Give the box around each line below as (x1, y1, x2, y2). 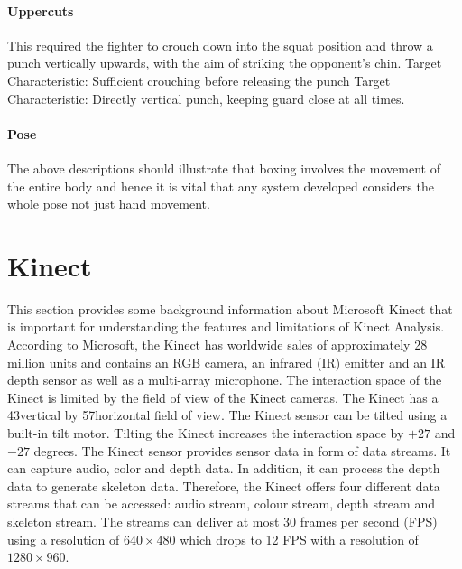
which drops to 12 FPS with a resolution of (180, 529, 419, 548)
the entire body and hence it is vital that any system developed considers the (7, 176, 434, 195)
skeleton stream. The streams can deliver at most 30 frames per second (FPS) (7, 512, 438, 530)
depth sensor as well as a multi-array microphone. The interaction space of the (7, 370, 442, 389)
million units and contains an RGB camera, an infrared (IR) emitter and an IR (7, 352, 445, 371)
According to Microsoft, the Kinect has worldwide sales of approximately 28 (7, 335, 428, 354)
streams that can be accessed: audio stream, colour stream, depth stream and (7, 494, 435, 513)
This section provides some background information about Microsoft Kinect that (7, 299, 453, 318)
